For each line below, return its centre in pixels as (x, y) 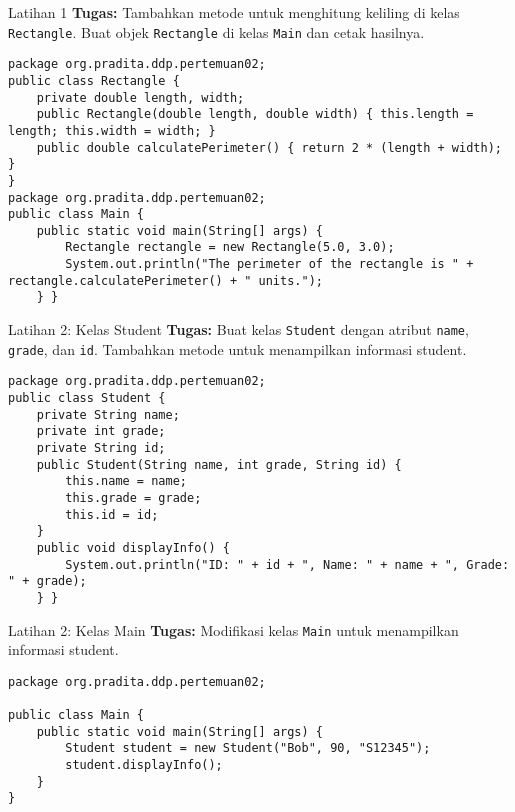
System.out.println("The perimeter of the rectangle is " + (269, 264)
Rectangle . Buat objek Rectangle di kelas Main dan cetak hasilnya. (216, 31)
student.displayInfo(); (144, 765)
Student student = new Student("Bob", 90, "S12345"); (248, 748)
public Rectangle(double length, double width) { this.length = (255, 114)
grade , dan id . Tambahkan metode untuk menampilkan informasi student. (237, 348)
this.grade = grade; (133, 498)
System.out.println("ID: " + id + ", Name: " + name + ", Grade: (287, 564)
